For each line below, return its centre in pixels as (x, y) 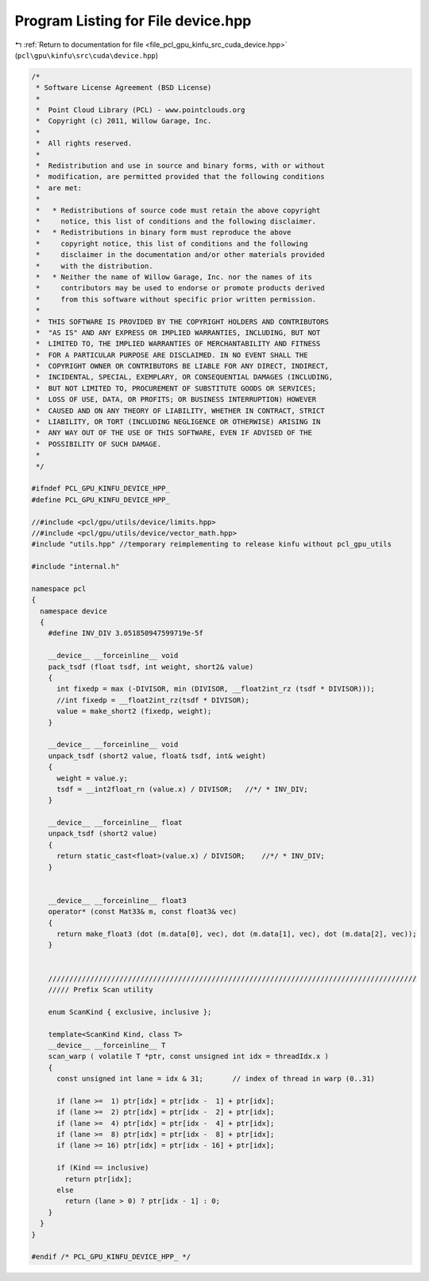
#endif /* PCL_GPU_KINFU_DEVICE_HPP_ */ (111, 1257)
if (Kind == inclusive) (103, 1168)
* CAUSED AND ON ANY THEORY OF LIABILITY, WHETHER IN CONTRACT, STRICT (180, 411)
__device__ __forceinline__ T (107, 1045)
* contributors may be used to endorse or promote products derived (180, 288)
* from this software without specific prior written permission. (176, 299)
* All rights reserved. (84, 144)
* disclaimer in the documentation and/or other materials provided (180, 255)
